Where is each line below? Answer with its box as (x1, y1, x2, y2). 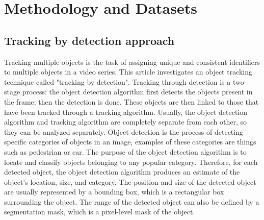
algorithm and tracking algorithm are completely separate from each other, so (4, 116, 247, 127)
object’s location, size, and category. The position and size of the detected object (4, 176, 256, 187)
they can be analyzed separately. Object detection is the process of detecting (4, 126, 243, 137)
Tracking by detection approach (4, 32, 175, 48)
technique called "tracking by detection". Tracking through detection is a (4, 76, 231, 87)
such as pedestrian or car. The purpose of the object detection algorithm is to (4, 146, 247, 157)
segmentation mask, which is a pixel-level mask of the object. (4, 206, 195, 217)
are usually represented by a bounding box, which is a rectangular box (4, 186, 224, 197)
